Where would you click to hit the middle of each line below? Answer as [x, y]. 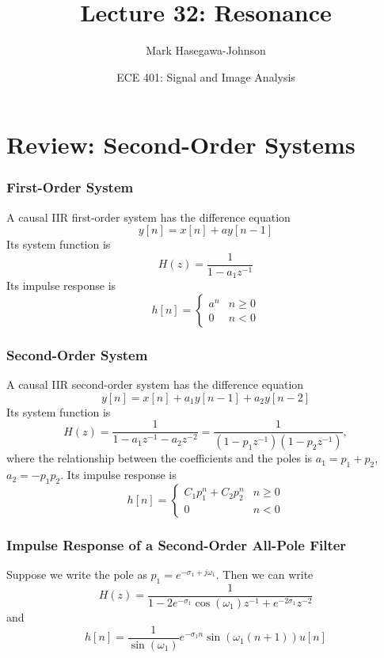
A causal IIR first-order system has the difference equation [148, 217]
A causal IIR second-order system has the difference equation [155, 384]
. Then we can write [264, 574]
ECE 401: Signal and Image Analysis [206, 76]
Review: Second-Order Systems [181, 145]
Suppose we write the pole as [77, 574]
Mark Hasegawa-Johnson [206, 50]
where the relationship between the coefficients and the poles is [160, 458]
